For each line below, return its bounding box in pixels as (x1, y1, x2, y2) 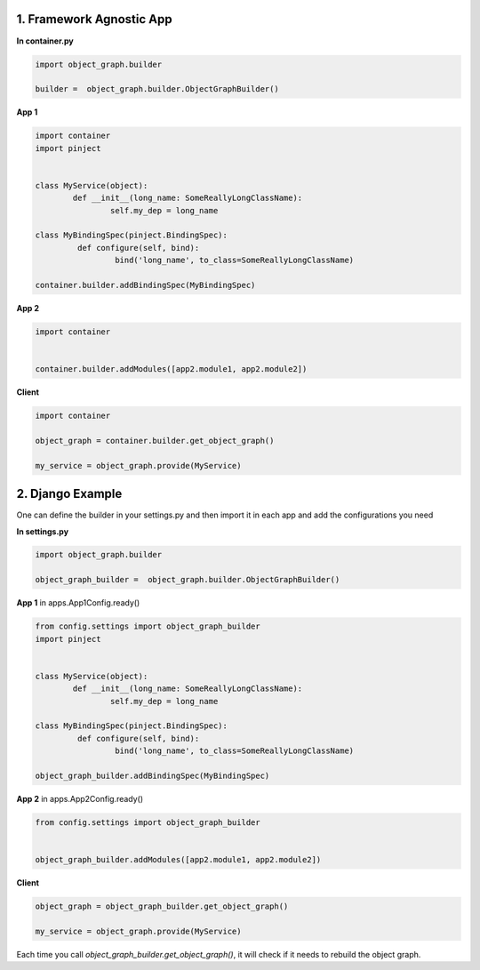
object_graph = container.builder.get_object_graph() (35, 436, 275, 445)
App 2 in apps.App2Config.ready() (16, 793, 144, 804)
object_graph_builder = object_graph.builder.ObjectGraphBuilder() (35, 574, 340, 585)
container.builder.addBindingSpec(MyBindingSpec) (35, 280, 256, 290)
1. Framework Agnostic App (16, 12, 172, 27)
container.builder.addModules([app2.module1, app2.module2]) (35, 365, 308, 374)
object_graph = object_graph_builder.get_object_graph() (35, 902, 289, 911)
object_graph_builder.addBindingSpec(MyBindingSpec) (35, 770, 270, 781)
